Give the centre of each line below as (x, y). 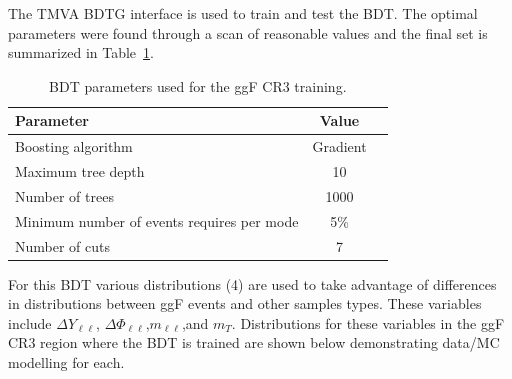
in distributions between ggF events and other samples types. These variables (245, 303)
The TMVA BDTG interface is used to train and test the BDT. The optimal (243, 13)
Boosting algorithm (74, 146)
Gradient (339, 146)
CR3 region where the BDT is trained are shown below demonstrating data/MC (254, 342)
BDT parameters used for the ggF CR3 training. (198, 85)
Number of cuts (63, 245)
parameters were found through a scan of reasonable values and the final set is (248, 32)
